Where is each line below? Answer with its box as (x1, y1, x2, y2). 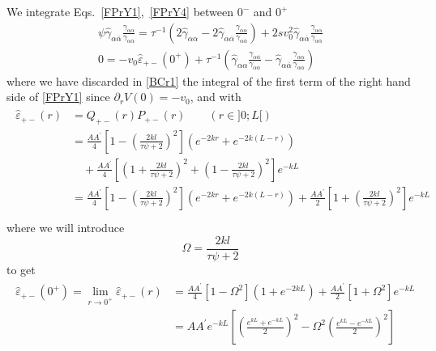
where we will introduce (6, 219, 125, 236)
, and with (190, 88, 242, 105)
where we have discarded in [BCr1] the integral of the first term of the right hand (6, 72, 411, 89)
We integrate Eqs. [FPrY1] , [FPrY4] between (6, 3, 234, 19)
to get (6, 260, 36, 277)
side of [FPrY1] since (6, 88, 110, 105)
